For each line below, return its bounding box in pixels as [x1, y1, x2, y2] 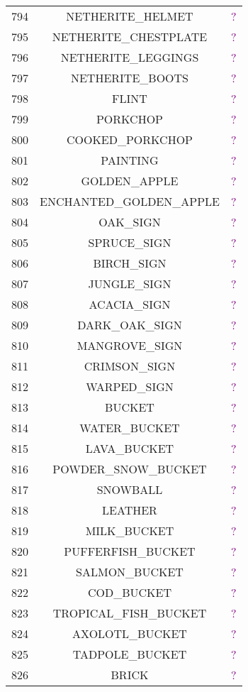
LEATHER [102, 502, 157, 518]
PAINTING [101, 152, 159, 168]
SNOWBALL [96, 481, 163, 498]
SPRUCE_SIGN [88, 234, 171, 251]
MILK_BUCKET [85, 522, 174, 539]
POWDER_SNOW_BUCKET [52, 461, 207, 477]
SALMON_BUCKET [76, 564, 184, 580]
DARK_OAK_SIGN [77, 317, 182, 333]
